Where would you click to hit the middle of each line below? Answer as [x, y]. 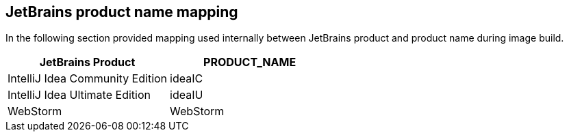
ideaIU [187, 95]
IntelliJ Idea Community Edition [88, 79]
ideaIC [187, 79]
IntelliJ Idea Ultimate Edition [79, 95]
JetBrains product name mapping [122, 12]
